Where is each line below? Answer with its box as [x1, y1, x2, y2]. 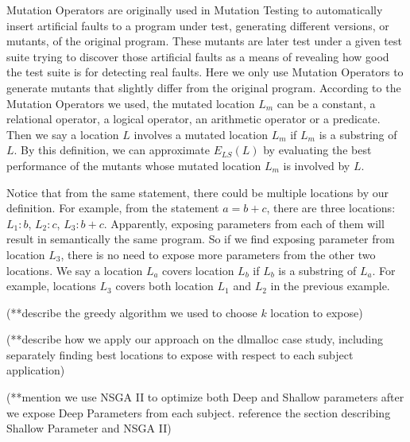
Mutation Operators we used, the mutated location [6, 95, 255, 111]
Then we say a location [6, 126, 119, 142]
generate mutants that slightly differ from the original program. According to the [6, 79, 401, 95]
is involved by [283, 157, 350, 173]
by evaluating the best [263, 142, 372, 158]
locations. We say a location [6, 262, 143, 278]
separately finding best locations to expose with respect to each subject [6, 346, 354, 363]
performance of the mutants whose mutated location [6, 157, 261, 173]
